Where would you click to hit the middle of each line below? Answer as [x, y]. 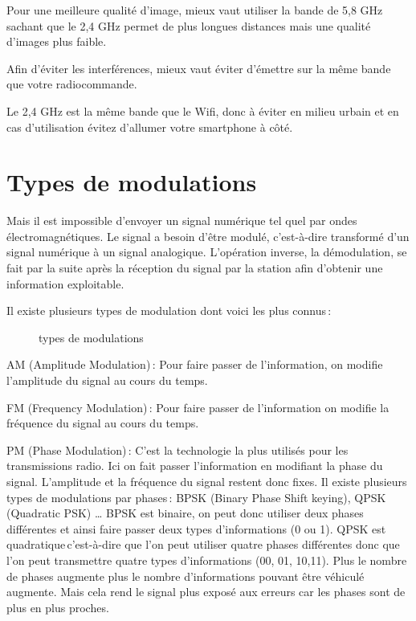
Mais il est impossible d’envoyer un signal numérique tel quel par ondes [182, 221]
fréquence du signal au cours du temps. [103, 423]
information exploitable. [65, 283]
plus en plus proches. [58, 607]
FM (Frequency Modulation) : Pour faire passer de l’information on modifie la [198, 407]
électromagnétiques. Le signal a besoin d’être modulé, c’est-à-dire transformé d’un [208, 236]
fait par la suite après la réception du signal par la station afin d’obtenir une [195, 268]
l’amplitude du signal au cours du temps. [107, 380]
